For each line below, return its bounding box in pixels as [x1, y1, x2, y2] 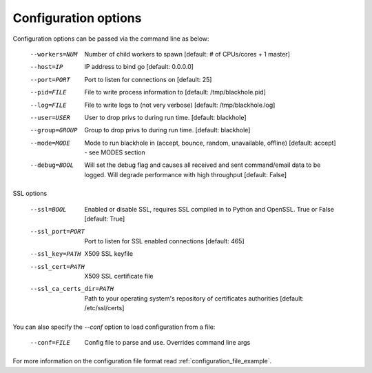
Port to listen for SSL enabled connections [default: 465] [84, 236, 245, 245]
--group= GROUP [30, 126, 78, 134]
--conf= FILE [30, 339, 70, 346]
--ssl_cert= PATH [30, 263, 85, 270]
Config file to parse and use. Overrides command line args [84, 338, 251, 346]
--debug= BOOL [30, 161, 74, 169]
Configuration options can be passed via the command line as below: [12, 34, 209, 43]
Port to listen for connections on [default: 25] [84, 75, 212, 83]
